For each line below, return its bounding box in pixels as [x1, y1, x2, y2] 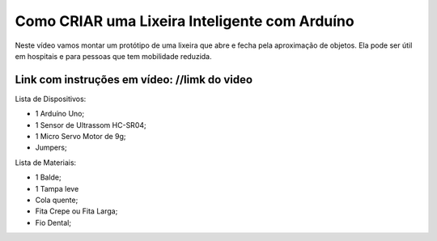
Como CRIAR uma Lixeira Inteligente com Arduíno [15, 12, 355, 30]
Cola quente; [35, 195, 78, 205]
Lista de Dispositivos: [15, 94, 87, 104]
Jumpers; [35, 142, 68, 153]
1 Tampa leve [35, 184, 79, 193]
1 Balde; [35, 172, 62, 182]
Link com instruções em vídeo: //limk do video [15, 73, 253, 87]
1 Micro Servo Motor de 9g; [35, 132, 126, 142]
